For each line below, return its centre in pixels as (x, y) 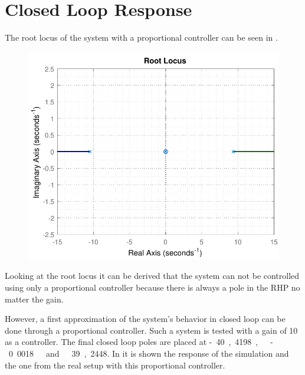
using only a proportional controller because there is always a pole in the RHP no (152, 287)
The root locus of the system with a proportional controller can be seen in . (141, 37)
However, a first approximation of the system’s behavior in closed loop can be (145, 319)
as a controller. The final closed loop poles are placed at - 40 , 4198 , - (139, 342)
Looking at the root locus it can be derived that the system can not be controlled (152, 276)
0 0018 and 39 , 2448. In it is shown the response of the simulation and (149, 353)
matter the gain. (34, 299)
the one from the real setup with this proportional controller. (115, 365)
